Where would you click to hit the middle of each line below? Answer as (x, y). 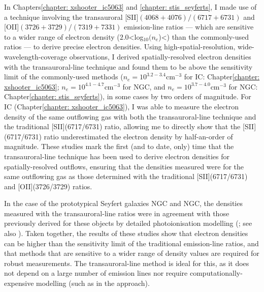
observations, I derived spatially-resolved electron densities (160, 56)
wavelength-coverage (36, 56)
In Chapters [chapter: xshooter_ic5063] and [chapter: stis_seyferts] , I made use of (130, 7)
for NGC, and (144, 86)
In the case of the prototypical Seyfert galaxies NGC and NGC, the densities (123, 203)
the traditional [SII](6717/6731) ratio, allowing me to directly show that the (122, 126)
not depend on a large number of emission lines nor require (96, 273)
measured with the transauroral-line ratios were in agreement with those (117, 213)
